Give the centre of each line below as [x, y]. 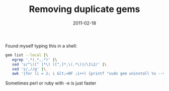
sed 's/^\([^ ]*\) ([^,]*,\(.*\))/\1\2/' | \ [59, 64]
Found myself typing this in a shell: [41, 45]
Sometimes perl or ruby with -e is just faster [51, 83]
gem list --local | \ [27, 55]
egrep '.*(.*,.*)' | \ [34, 59]
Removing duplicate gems [84, 9]
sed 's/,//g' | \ [29, 69]
